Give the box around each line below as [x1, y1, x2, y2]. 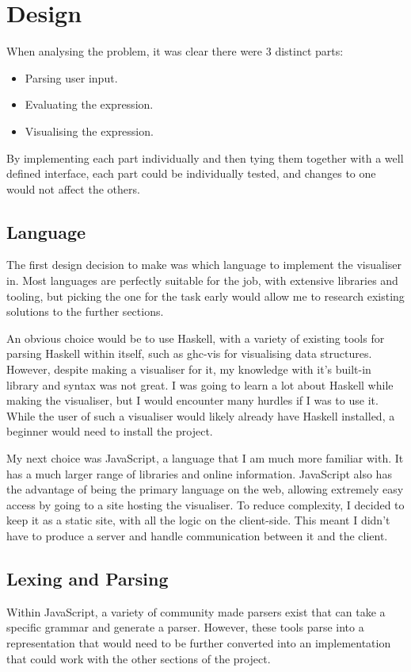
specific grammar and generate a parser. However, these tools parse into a [6, 619, 364, 636]
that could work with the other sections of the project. [6, 650, 271, 666]
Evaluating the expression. [25, 96, 154, 113]
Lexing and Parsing [6, 566, 169, 590]
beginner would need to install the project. [6, 423, 213, 440]
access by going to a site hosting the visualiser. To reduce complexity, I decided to [6, 496, 405, 513]
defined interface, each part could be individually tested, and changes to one [6, 165, 376, 182]
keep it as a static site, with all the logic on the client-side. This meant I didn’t [6, 512, 390, 528]
